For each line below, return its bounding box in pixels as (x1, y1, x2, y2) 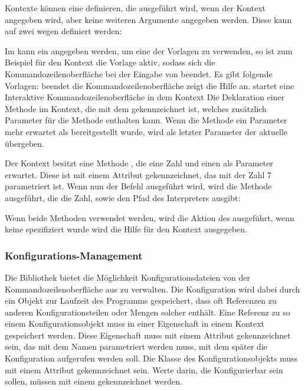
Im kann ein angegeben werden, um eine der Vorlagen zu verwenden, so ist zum (5, 44, 293, 57)
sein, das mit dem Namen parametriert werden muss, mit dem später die (5, 340, 268, 353)
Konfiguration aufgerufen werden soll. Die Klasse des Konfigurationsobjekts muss (5, 352, 298, 364)
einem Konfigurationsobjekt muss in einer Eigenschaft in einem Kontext (5, 317, 265, 330)
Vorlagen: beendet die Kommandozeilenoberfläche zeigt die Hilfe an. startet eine (5, 79, 294, 91)
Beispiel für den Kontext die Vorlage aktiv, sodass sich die (5, 56, 215, 68)
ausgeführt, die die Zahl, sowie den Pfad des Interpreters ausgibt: (5, 191, 241, 203)
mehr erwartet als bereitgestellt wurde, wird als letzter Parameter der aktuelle (5, 125, 288, 137)
